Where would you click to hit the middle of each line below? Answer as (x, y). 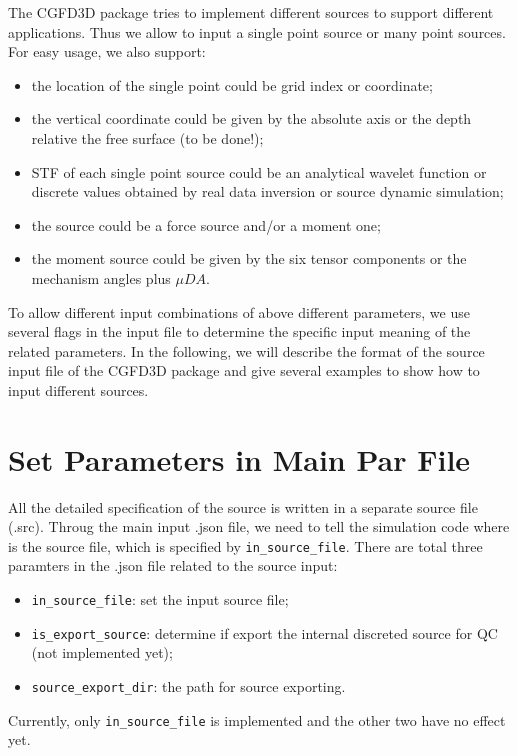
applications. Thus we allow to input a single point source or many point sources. (257, 31)
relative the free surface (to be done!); (147, 137)
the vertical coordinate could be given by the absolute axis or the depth (251, 118)
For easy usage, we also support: (107, 51)
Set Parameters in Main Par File (239, 458)
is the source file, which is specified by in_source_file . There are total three (245, 545)
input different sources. (78, 389)
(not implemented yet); (102, 652)
